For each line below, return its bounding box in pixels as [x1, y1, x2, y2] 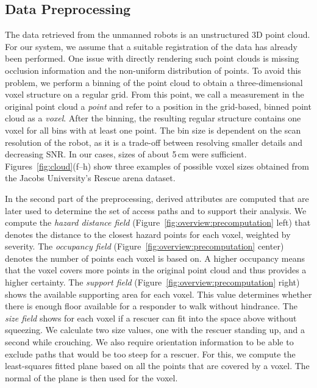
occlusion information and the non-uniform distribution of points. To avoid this [5, 63, 301, 76]
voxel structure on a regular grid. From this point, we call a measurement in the [5, 88, 304, 101]
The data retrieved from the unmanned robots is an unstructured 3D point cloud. [5, 28, 310, 41]
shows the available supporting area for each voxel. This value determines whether [5, 287, 312, 300]
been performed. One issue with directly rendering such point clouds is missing [5, 52, 299, 65]
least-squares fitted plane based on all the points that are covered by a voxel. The [5, 359, 310, 372]
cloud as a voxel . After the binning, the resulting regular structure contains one [5, 112, 301, 124]
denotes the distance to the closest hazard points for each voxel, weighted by [5, 228, 291, 240]
